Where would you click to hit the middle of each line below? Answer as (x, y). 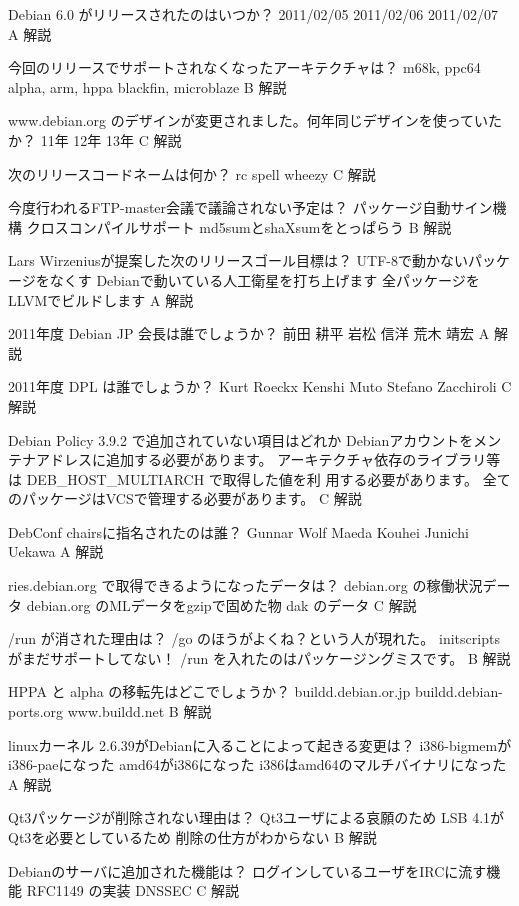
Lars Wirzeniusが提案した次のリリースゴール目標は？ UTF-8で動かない (238, 260)
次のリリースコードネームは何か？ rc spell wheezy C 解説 (192, 173)
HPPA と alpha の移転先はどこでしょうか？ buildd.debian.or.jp (209, 691)
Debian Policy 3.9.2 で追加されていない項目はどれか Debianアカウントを (241, 439)
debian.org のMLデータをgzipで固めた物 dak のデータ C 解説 (221, 604)
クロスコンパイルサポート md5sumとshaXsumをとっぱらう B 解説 (239, 226)
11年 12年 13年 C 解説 (111, 139)
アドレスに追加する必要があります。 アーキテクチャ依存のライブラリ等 (268, 459)
